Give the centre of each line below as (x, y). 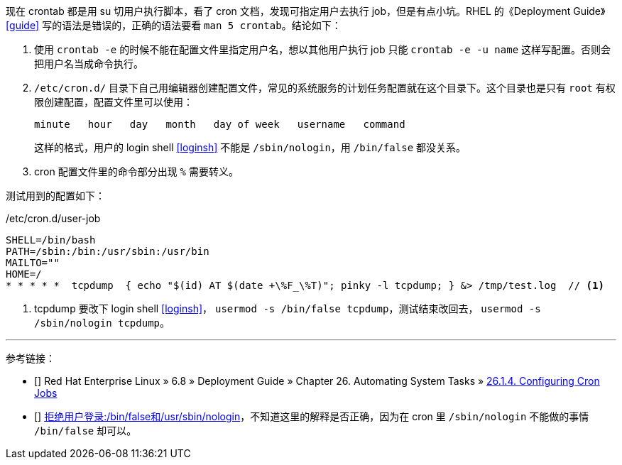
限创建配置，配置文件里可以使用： (114, 102)
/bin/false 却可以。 (86, 431)
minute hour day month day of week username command (220, 124)
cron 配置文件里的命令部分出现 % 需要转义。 (136, 171)
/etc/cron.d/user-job (53, 218)
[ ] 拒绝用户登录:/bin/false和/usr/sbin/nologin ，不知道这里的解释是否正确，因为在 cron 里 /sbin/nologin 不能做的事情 (312, 416)
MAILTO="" (33, 263)
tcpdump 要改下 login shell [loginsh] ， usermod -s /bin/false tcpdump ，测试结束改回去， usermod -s (288, 308)
